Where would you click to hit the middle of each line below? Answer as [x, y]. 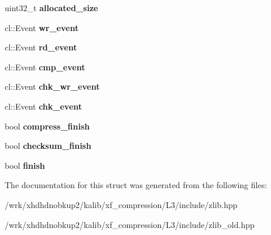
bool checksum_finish [48, 146]
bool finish [25, 165]
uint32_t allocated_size [52, 8]
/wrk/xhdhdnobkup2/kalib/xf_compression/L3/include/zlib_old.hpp [130, 224]
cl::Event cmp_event [45, 67]
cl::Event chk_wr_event [52, 86]
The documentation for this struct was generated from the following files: [136, 185]
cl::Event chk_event [44, 106]
